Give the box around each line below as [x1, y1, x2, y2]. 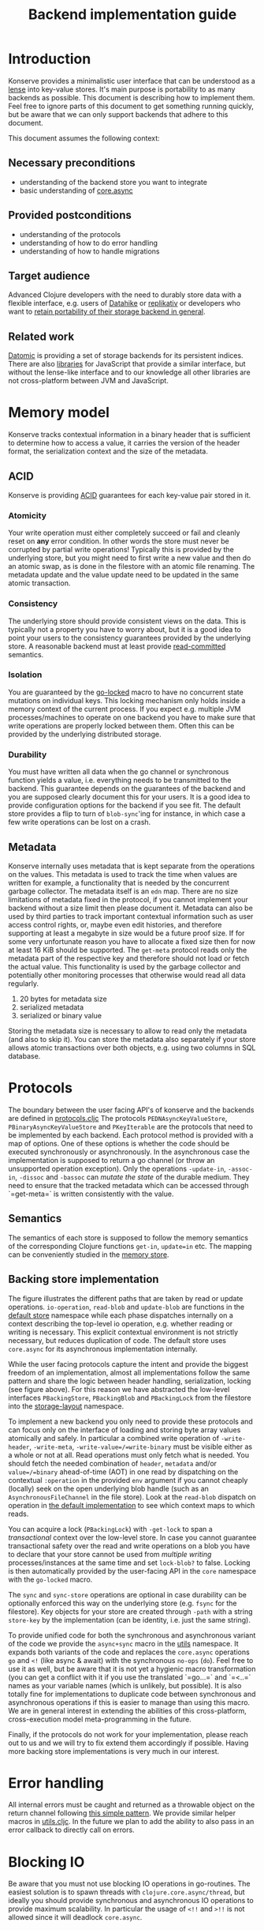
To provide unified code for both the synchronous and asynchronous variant [8, 1630, 256, 1640]
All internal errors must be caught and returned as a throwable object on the [8, 1800, 255, 1810]
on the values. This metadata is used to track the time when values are [8, 869, 238, 878]
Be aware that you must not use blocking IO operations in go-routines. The [8, 1879, 251, 1889]
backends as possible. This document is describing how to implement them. [8, 92, 255, 102]
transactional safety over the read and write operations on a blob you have [8, 1541, 251, 1550]
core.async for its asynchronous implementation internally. [8, 1344, 199, 1353]
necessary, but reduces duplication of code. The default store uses [8, 1335, 227, 1345]
